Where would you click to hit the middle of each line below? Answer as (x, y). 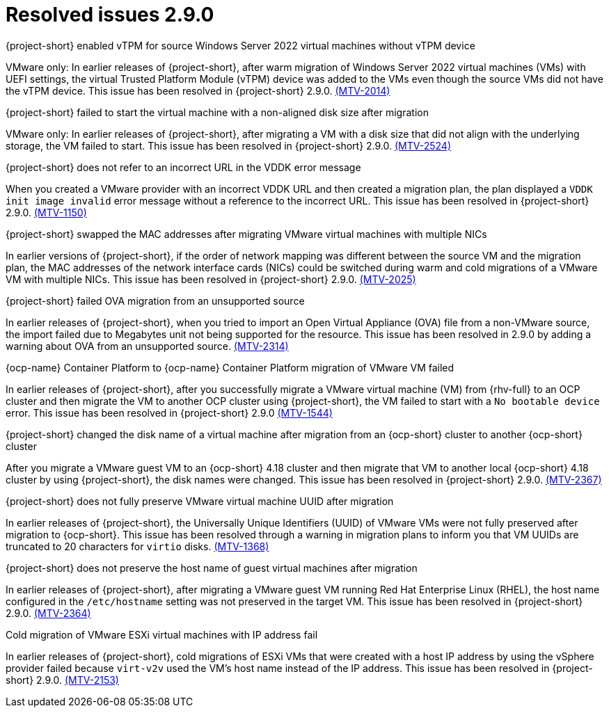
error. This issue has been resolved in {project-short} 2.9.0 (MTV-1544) (169, 412)
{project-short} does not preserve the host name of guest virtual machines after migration (212, 568)
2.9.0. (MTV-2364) (48, 613)
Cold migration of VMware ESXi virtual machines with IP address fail (162, 634)
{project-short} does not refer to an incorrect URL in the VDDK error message (183, 167)
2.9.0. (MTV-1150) (46, 212)
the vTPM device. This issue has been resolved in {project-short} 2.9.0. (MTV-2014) (198, 90)
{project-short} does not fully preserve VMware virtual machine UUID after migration (200, 501)
